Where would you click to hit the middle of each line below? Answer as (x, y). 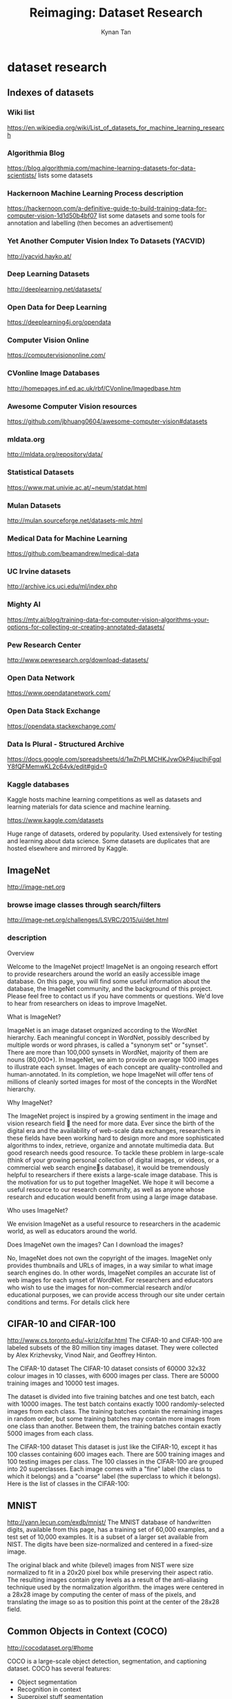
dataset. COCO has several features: (59, 1669)
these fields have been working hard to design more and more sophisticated (116, 1138)
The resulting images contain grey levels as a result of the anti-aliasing (108, 1580)
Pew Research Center (44, 644)
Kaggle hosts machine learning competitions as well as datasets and (105, 800)
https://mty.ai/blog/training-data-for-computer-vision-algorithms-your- (108, 619)
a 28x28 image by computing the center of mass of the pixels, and (102, 1594)
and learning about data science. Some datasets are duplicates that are (109, 841)
